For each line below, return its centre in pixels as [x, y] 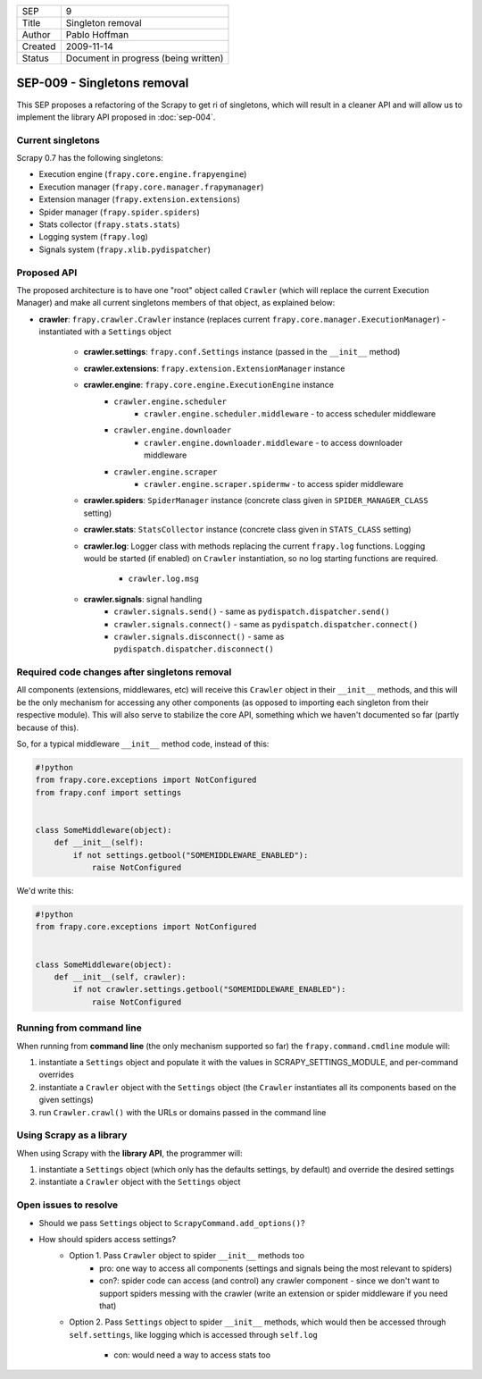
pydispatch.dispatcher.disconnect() [194, 649]
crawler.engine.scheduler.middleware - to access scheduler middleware [290, 414]
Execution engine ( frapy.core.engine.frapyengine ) [143, 174]
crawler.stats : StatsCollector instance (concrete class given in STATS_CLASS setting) [247, 530]
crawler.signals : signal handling [143, 599]
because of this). [48, 727]
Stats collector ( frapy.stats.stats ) [109, 224]
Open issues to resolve [67, 1205]
